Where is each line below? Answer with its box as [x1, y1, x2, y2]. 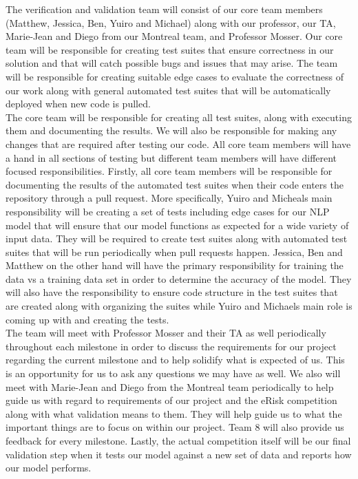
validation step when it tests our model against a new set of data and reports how [6, 447, 352, 461]
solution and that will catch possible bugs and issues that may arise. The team [6, 56, 338, 70]
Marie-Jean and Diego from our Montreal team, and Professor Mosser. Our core [6, 29, 343, 43]
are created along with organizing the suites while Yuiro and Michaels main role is [6, 299, 352, 313]
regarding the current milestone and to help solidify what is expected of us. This [6, 352, 345, 367]
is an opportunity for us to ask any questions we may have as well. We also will [6, 366, 341, 381]
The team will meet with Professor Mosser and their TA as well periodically [6, 326, 326, 340]
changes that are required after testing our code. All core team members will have [6, 136, 351, 151]
